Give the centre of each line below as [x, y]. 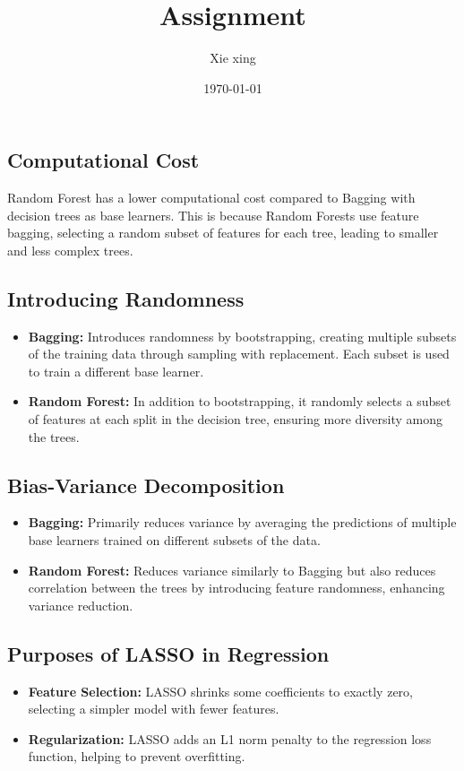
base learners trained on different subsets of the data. [174, 540]
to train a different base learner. [116, 371]
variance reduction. [81, 605]
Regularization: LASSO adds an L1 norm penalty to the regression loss [230, 738]
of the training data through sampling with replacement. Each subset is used [239, 354]
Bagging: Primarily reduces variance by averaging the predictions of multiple [242, 522]
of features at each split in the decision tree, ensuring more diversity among [235, 419]
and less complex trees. [70, 250]
